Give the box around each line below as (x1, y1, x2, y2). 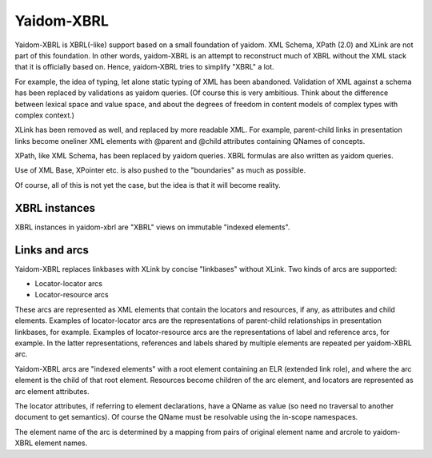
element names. (34, 438, 88, 448)
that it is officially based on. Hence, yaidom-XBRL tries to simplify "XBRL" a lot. (14, 62, 274, 72)
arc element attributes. (14, 386, 90, 396)
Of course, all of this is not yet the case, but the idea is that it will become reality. (14, 180, 282, 189)
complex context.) (14, 110, 75, 120)
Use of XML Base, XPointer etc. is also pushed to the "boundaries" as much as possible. (14, 165, 306, 175)
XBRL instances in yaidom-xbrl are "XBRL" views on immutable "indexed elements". (14, 222, 290, 232)
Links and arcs (14, 243, 90, 257)
